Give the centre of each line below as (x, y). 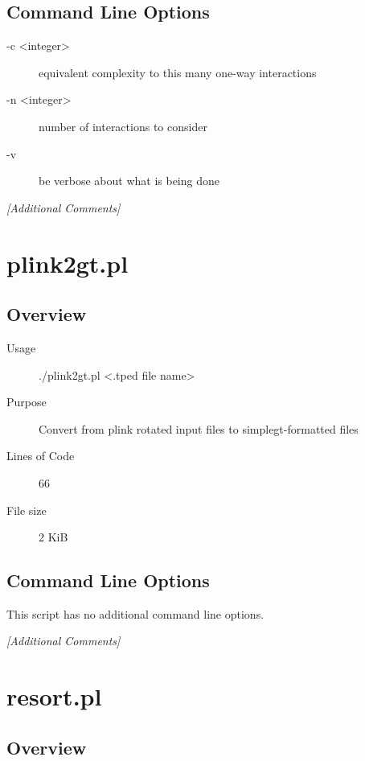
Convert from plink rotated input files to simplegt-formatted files (199, 428)
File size (27, 510)
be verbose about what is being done (129, 181)
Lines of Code (41, 456)
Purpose (27, 402)
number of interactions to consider (123, 126)
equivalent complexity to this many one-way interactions (178, 72)
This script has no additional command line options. (135, 613)
